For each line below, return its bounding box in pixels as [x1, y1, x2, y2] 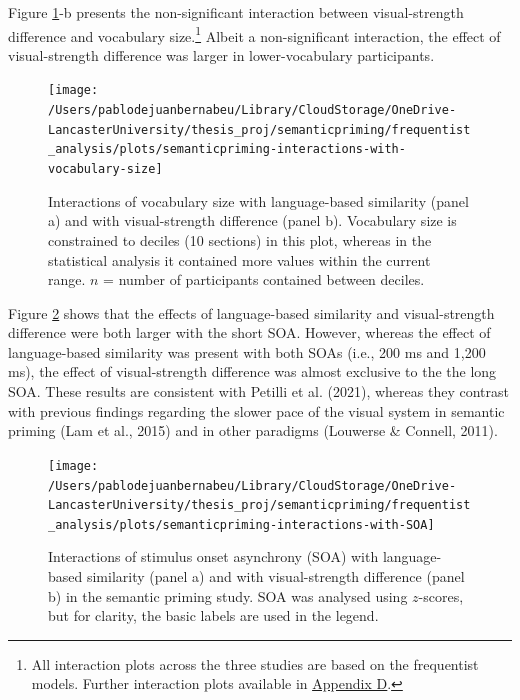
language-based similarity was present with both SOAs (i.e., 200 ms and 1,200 [8, 341, 486, 362]
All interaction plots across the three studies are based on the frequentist [31, 653, 479, 674]
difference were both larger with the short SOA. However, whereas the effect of [8, 322, 491, 343]
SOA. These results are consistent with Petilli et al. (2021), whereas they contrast [8, 381, 509, 402]
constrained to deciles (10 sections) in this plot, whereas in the [48, 229, 432, 250]
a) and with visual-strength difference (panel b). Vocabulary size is [48, 210, 457, 231]
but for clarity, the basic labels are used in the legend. [48, 605, 379, 626]
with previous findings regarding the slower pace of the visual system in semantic [8, 400, 505, 421]
